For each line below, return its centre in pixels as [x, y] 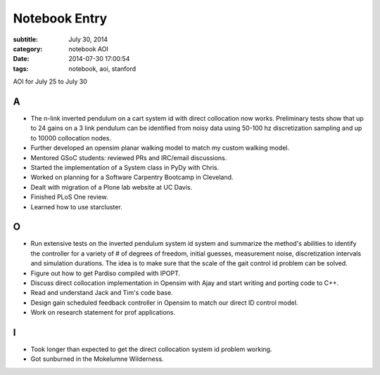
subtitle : [26, 39]
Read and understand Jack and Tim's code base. [102, 293]
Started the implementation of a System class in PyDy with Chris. [125, 167]
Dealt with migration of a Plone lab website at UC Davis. [112, 187]
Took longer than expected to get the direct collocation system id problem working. [151, 349]
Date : [21, 59]
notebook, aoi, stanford [102, 68]
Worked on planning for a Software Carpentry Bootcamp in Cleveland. [132, 177]
